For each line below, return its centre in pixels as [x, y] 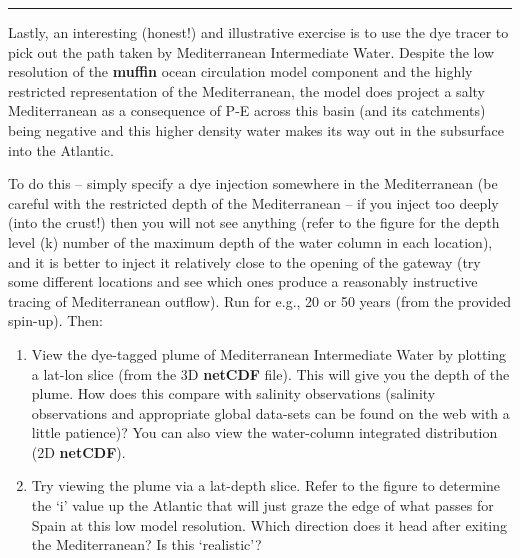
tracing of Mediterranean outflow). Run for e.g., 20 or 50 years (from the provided [260, 300]
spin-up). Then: [55, 320]
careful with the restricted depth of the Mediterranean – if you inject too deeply [253, 202]
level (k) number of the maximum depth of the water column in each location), [250, 241]
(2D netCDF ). [78, 451]
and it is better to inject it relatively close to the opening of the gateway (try [244, 261]
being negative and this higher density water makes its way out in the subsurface [256, 129]
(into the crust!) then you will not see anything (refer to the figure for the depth [254, 222]
